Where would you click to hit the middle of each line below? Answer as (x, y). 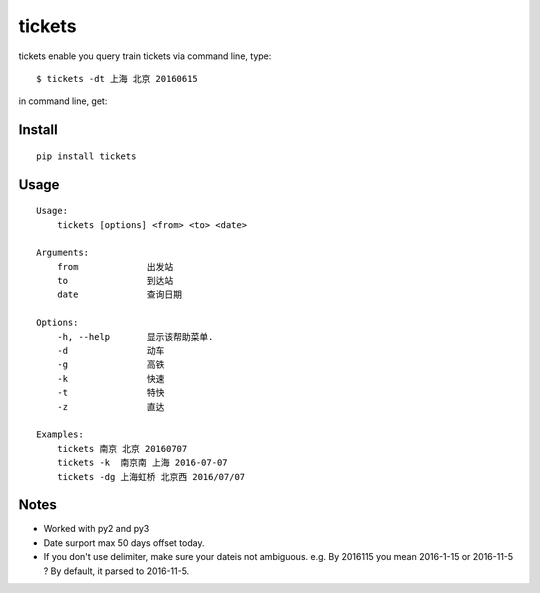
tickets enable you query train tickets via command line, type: (145, 56)
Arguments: (63, 253)
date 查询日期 (119, 294)
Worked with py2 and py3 (96, 529)
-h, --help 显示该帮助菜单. (135, 336)
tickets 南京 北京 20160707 (122, 448)
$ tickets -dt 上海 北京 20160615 (117, 78)
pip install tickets (86, 156)
